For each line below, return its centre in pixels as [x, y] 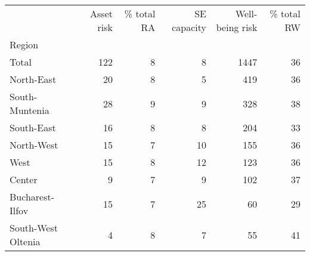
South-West [34, 228]
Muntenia [30, 110]
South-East [33, 127]
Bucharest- [32, 197]
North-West [34, 145]
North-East [33, 79]
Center [24, 179]
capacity [189, 27]
